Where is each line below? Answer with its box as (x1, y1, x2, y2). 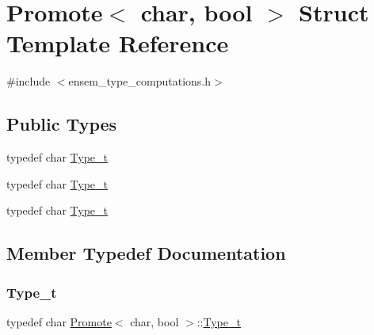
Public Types (6, 112, 117, 136)
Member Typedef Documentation (6, 241, 286, 265)
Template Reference (6, 27, 229, 59)
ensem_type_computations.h (68, 73, 211, 89)
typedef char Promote (6, 313, 112, 329)
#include (6, 73, 51, 89)
